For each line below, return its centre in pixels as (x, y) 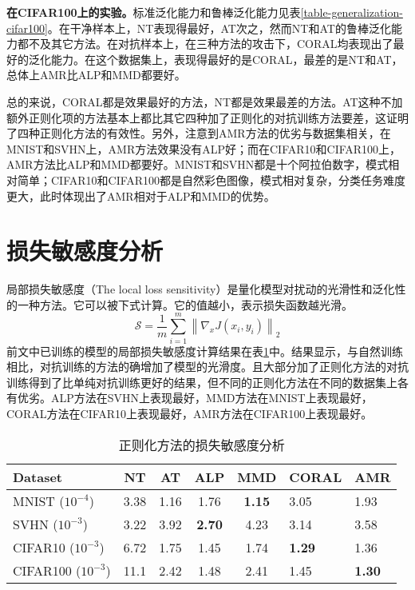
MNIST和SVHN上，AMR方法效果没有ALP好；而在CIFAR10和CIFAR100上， (204, 148)
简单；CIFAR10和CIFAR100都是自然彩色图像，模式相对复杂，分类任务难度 (211, 179)
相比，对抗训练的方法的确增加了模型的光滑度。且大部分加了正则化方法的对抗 (207, 367)
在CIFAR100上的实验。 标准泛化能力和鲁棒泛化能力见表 (154, 12)
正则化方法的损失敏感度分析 (202, 444)
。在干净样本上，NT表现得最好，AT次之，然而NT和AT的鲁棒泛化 (219, 28)
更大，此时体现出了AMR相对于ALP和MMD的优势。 (141, 195)
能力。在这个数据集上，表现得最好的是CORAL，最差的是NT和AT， (227, 59)
